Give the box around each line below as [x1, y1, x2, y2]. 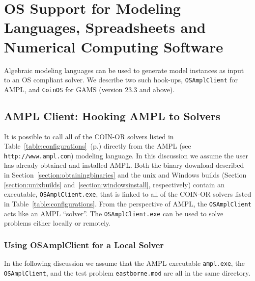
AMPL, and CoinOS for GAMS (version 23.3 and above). [4, 84, 175, 94]
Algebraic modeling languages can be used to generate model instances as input [4, 65, 244, 75]
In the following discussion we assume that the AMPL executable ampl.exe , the [4, 258, 245, 268]
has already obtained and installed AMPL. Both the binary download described [4, 160, 244, 170]
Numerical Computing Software [4, 36, 224, 56]
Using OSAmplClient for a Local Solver [4, 238, 164, 251]
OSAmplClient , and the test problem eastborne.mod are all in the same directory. [4, 267, 251, 278]
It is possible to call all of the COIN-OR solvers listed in [4, 131, 174, 141]
